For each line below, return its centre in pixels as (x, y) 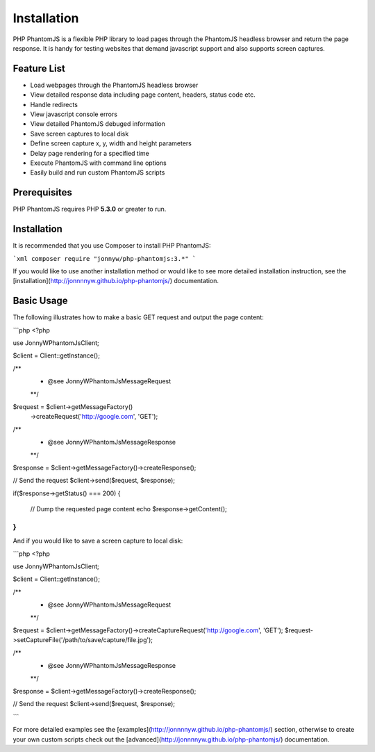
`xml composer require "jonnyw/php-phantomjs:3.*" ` (105, 258)
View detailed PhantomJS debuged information (98, 124)
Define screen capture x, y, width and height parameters (111, 143)
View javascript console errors (74, 114)
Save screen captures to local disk (80, 134)
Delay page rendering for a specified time (90, 153)
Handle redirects (54, 104)
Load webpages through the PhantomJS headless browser (114, 85)
